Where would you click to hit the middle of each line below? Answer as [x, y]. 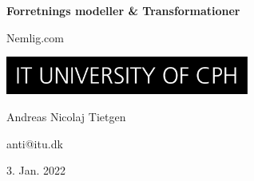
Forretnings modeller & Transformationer [123, 10]
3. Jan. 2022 [36, 170]
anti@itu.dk [35, 143]
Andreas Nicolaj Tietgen [66, 117]
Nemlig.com [35, 37]
